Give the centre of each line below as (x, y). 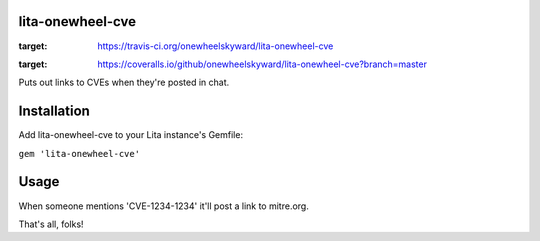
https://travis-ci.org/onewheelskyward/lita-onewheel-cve (215, 46)
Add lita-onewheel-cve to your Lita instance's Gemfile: (131, 135)
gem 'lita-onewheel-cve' (79, 153)
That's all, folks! (51, 224)
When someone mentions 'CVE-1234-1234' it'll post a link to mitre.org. (163, 206)
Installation (54, 111)
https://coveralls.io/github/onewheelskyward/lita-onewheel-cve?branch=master (262, 64)
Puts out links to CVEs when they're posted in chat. (124, 82)
